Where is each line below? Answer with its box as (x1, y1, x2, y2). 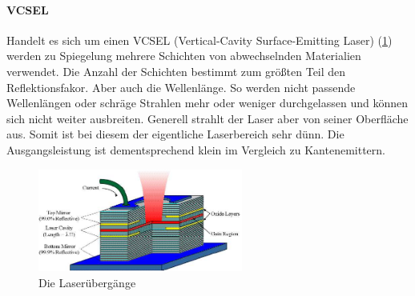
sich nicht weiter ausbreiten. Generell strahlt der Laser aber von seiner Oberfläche (6, 110, 409, 126)
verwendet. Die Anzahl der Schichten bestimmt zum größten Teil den (6, 62, 346, 79)
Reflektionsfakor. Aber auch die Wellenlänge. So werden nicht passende (6, 78, 356, 95)
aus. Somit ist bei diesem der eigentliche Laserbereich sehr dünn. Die (6, 126, 344, 142)
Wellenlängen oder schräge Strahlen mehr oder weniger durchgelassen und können (6, 94, 409, 111)
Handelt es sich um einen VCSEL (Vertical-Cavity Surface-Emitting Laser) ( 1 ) (6, 31, 393, 48)
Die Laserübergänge (38, 274, 136, 290)
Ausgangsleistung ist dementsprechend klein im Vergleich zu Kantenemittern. (6, 141, 385, 158)
